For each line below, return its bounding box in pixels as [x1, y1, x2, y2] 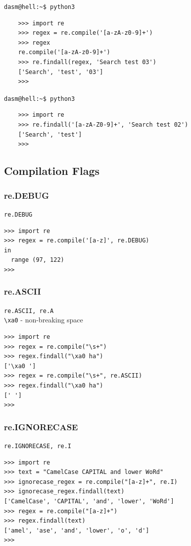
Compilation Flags [4, 163, 100, 178]
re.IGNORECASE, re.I [4, 442, 72, 450]
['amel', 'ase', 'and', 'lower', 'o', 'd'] [4, 527, 149, 534]
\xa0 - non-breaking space [4, 314, 83, 325]
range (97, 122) [11, 256, 64, 264]
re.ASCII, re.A [4, 307, 54, 314]
